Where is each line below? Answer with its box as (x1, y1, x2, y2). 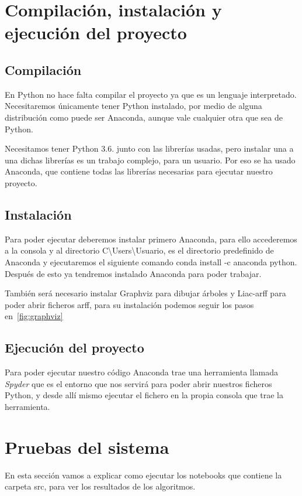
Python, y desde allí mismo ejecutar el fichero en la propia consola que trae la (5, 389, 283, 401)
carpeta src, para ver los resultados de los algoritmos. (5, 480, 196, 492)
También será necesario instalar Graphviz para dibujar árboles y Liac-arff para (5, 287, 286, 299)
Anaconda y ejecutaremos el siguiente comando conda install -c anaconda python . (5, 255, 297, 268)
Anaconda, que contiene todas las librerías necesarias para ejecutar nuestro (5, 165, 273, 177)
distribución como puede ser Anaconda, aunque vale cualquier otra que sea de (5, 111, 283, 123)
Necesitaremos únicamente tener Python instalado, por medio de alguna (5, 100, 262, 112)
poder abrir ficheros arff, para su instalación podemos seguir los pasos (5, 298, 254, 310)
